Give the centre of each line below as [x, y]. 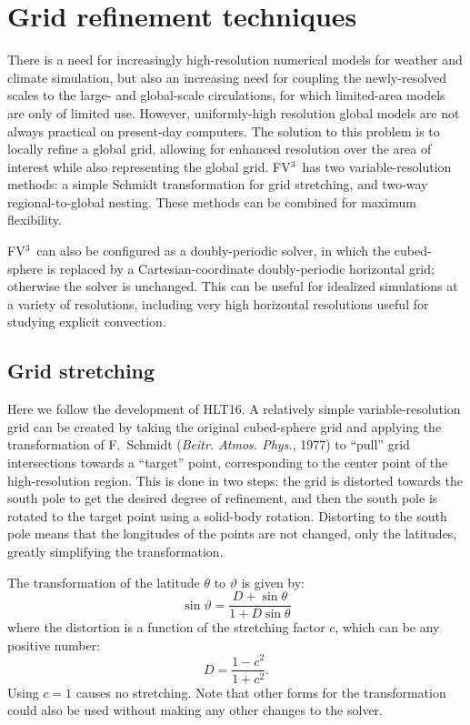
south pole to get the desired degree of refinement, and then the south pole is [223, 498]
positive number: [54, 644]
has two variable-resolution [377, 166]
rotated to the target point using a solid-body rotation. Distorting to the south [227, 515]
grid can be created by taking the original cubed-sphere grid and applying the [225, 426]
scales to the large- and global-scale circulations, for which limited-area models [226, 95]
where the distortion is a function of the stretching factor [166, 627]
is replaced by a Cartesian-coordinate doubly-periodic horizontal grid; [240, 268]
